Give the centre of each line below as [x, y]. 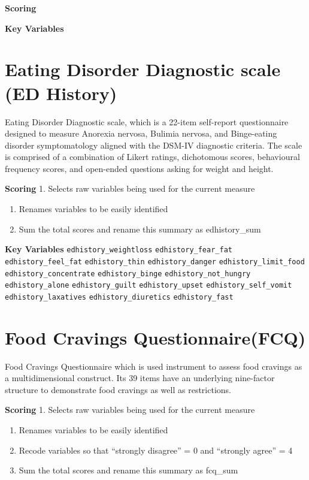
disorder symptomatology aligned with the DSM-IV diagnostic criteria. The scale [154, 145]
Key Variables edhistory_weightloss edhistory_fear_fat [119, 249]
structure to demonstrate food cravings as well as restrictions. [118, 389]
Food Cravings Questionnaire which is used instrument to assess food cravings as [154, 366]
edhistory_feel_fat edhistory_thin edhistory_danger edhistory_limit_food [155, 262]
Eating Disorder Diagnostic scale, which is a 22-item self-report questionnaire [147, 121]
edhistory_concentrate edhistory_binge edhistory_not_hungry [128, 274]
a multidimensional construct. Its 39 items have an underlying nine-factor [140, 378]
